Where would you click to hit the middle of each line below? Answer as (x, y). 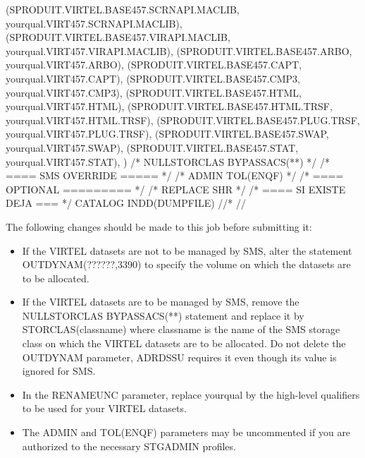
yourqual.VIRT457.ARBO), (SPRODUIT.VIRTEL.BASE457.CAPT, (154, 65)
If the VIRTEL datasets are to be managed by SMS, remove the (161, 302)
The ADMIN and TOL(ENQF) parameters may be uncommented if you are (186, 432)
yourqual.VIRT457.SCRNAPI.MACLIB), (94, 23)
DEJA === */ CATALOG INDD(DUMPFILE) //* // (126, 203)
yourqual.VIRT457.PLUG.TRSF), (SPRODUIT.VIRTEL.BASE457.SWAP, (167, 134)
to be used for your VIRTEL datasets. (104, 408)
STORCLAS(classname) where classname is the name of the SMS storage (181, 329)
